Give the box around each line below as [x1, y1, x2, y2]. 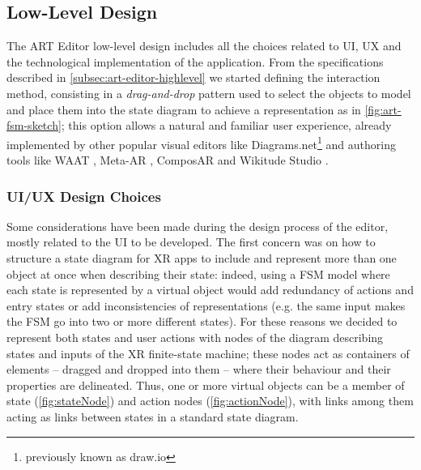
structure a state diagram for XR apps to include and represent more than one [6, 250, 397, 267]
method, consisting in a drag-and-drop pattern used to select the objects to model [6, 84, 411, 101]
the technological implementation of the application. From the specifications [6, 53, 384, 70]
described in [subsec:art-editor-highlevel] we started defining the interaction [6, 69, 381, 86]
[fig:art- [364, 100, 402, 117]
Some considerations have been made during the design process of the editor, [6, 217, 389, 234]
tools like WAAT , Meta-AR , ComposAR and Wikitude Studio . [6, 152, 329, 169]
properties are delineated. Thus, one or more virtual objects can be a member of [6, 376, 405, 393]
